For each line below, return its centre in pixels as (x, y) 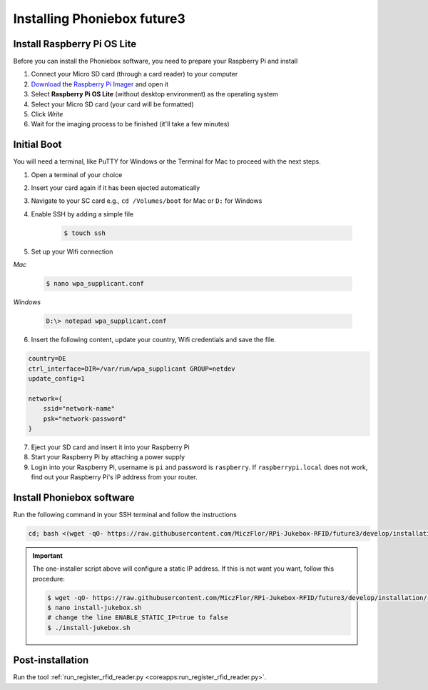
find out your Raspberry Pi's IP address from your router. (114, 477)
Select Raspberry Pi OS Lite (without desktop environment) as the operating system (154, 94)
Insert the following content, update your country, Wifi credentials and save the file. (153, 340)
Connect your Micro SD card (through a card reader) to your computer (134, 74)
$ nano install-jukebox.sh (95, 608)
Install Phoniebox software (74, 497)
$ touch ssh (85, 233)
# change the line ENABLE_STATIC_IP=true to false (138, 617)
